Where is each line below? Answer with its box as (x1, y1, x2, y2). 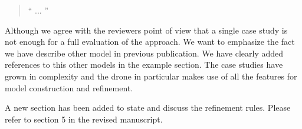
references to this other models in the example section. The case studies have (5, 58, 283, 71)
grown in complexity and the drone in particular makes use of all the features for (5, 70, 297, 82)
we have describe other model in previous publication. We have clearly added (5, 47, 284, 59)
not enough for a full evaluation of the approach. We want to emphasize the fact (5, 35, 295, 48)
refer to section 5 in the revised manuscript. (5, 113, 163, 125)
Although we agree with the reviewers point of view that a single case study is (5, 24, 288, 36)
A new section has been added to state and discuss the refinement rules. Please (5, 101, 291, 114)
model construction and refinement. (5, 81, 133, 94)
